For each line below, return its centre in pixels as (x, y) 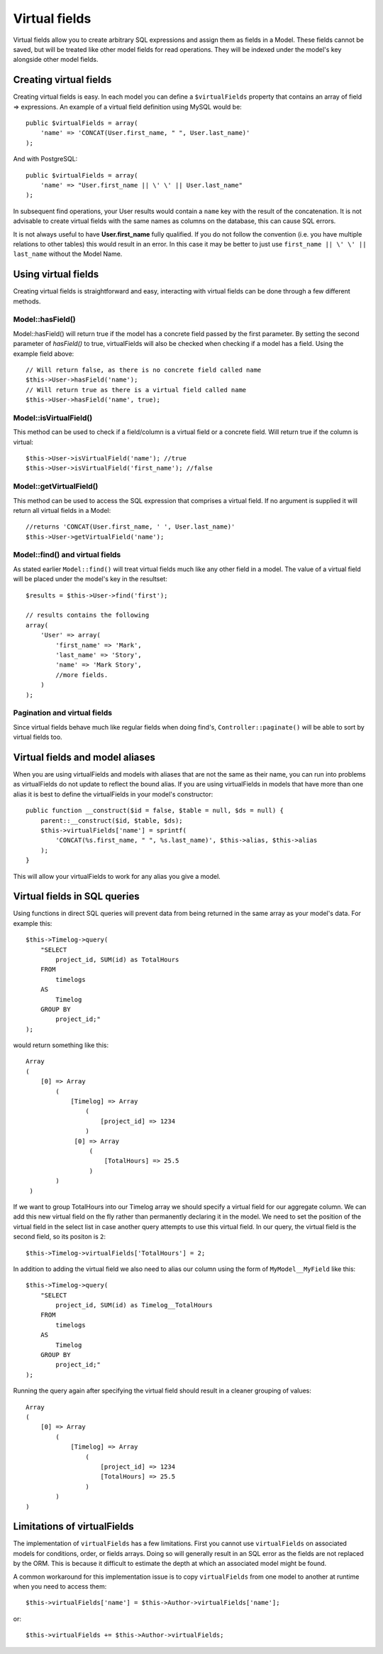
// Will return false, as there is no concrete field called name (144, 370)
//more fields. (82, 675)
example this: (33, 923)
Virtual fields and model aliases (84, 757)
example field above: (44, 353)
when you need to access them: (60, 1586)
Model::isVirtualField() (53, 418)
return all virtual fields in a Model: (62, 510)
